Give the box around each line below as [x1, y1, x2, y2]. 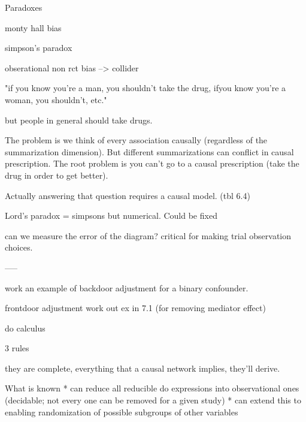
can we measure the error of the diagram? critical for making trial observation [5, 229, 292, 242]
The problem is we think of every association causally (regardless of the [5, 134, 268, 146]
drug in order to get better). [5, 168, 108, 181]
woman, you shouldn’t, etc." [5, 93, 107, 106]
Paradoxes [5, 1, 43, 13]
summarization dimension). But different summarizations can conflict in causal [5, 145, 294, 158]
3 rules [5, 342, 29, 354]
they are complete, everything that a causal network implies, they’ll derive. [5, 361, 280, 374]
